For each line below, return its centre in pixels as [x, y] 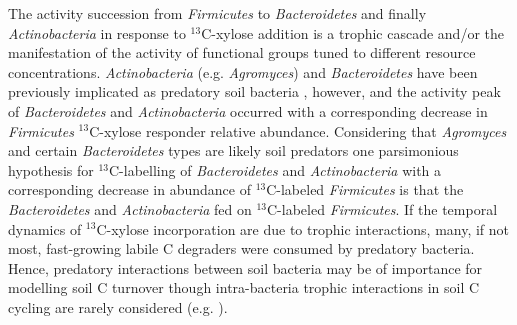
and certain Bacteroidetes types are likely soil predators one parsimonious [233, 150]
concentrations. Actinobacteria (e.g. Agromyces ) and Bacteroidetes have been [243, 71]
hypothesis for [51, 169]
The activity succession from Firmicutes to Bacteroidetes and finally [217, 13]
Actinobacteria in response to [97, 32]
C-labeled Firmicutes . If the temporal [382, 208]
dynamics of [45, 228]
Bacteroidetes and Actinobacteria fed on [130, 208]
